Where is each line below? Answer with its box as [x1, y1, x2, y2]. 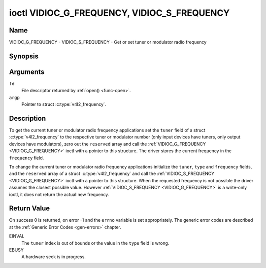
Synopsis [9, 52, 39, 60]
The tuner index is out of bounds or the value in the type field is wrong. [21, 240, 169, 246]
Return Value [9, 204, 50, 213]
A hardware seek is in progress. [21, 254, 86, 260]
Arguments [9, 67, 45, 76]
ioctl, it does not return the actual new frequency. [9, 191, 109, 197]
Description [9, 114, 46, 123]
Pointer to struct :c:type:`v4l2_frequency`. [21, 101, 106, 107]
